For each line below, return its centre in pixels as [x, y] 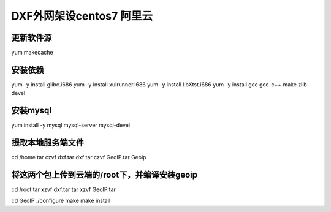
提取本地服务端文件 [48, 143]
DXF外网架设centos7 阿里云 [82, 16]
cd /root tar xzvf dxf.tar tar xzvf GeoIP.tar [64, 189]
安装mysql [32, 111]
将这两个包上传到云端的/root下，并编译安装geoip [105, 175]
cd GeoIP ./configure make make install [61, 201]
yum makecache [32, 53]
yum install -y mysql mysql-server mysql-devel [71, 125]
